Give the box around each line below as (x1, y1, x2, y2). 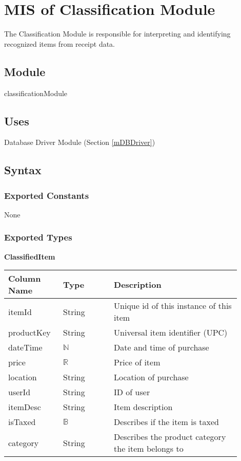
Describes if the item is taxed (114, 416, 219, 428)
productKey (8, 326, 51, 339)
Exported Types (4, 231, 72, 244)
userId (8, 386, 31, 398)
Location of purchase (114, 371, 189, 383)
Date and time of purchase (114, 341, 209, 354)
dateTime (8, 341, 43, 354)
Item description (114, 401, 173, 413)
